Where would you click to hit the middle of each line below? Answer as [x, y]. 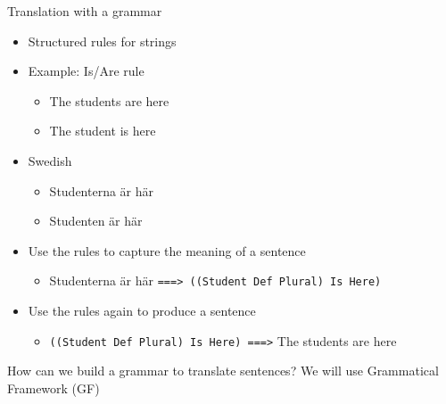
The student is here [103, 131]
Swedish [50, 160]
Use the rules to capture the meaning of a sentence [167, 250]
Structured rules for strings [102, 41]
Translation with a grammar [85, 11]
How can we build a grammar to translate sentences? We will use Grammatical [223, 371]
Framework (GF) [54, 388]
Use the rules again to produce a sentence [142, 310]
